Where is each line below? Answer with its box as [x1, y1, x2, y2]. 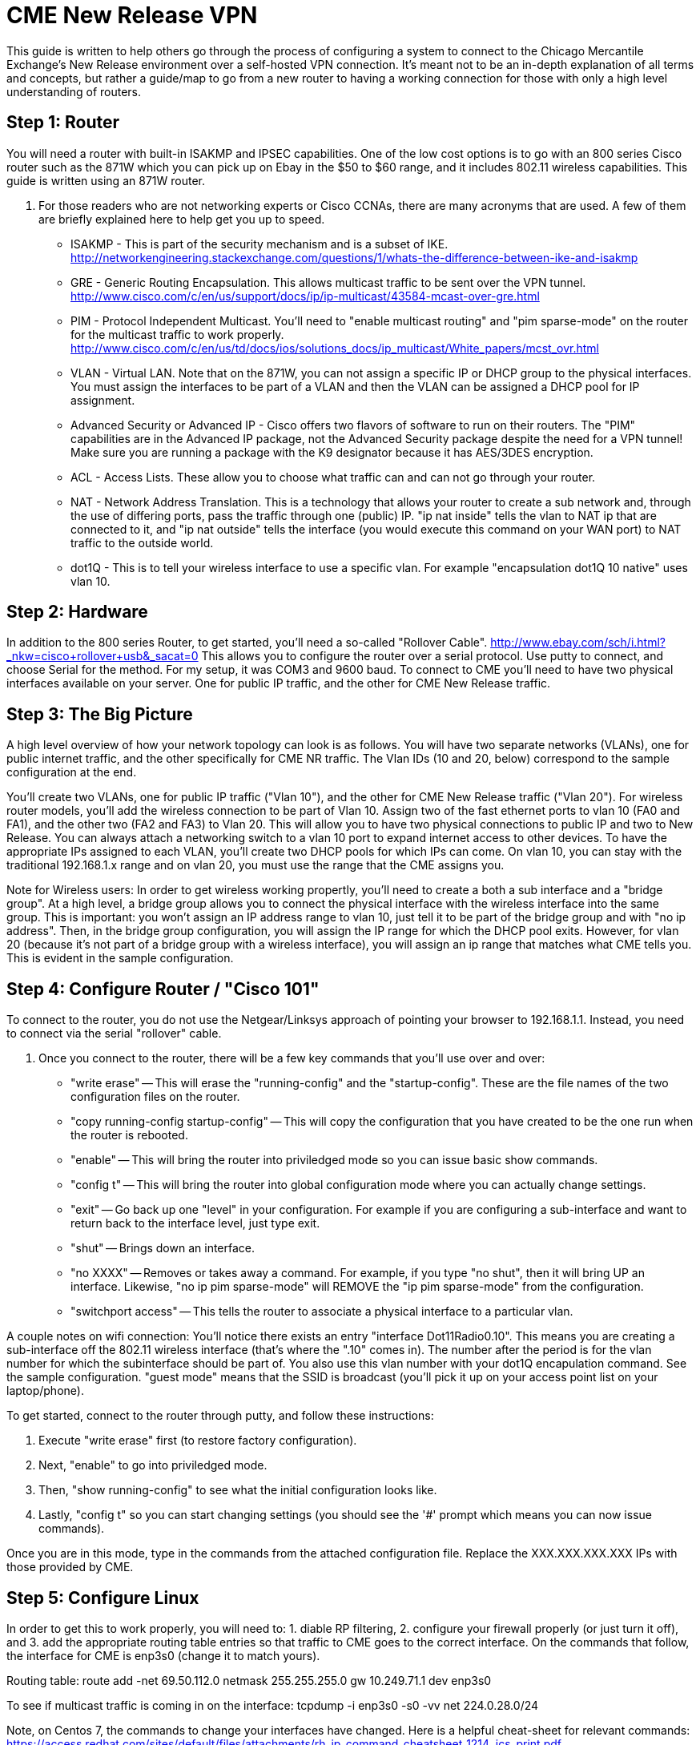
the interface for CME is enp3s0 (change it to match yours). [6, 1648, 320, 1662]
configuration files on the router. [70, 1090, 240, 1104]
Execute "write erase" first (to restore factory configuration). [38, 1433, 357, 1448]
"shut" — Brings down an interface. [70, 1241, 255, 1255]
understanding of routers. [6, 84, 142, 99]
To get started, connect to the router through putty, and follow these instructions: [6, 1408, 434, 1423]
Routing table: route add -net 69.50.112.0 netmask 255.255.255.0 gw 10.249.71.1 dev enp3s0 [6, 1673, 492, 1687]
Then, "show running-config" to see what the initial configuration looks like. [38, 1483, 437, 1497]
